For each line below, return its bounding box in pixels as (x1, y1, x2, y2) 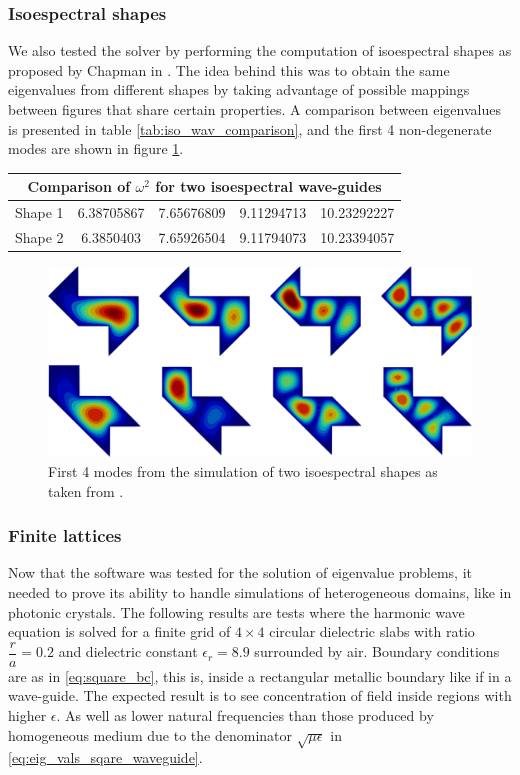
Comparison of (27, 176, 131, 197)
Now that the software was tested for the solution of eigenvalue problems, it (8, 562, 473, 583)
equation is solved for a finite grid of (8, 621, 231, 642)
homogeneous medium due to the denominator (8, 724, 293, 745)
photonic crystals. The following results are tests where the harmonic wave (8, 601, 465, 622)
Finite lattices (8, 523, 122, 548)
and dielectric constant (58, 641, 198, 662)
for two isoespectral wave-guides (155, 176, 382, 197)
